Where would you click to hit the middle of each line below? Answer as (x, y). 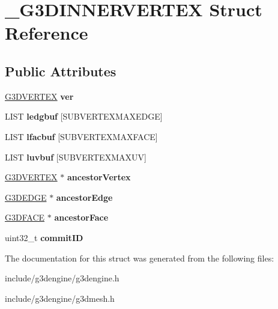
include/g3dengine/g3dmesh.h (60, 298)
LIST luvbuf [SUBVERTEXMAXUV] (76, 157)
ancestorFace (81, 217)
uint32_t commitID (44, 237)
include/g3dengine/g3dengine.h (62, 278)
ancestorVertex (99, 177)
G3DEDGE (26, 197)
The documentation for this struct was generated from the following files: (140, 258)
